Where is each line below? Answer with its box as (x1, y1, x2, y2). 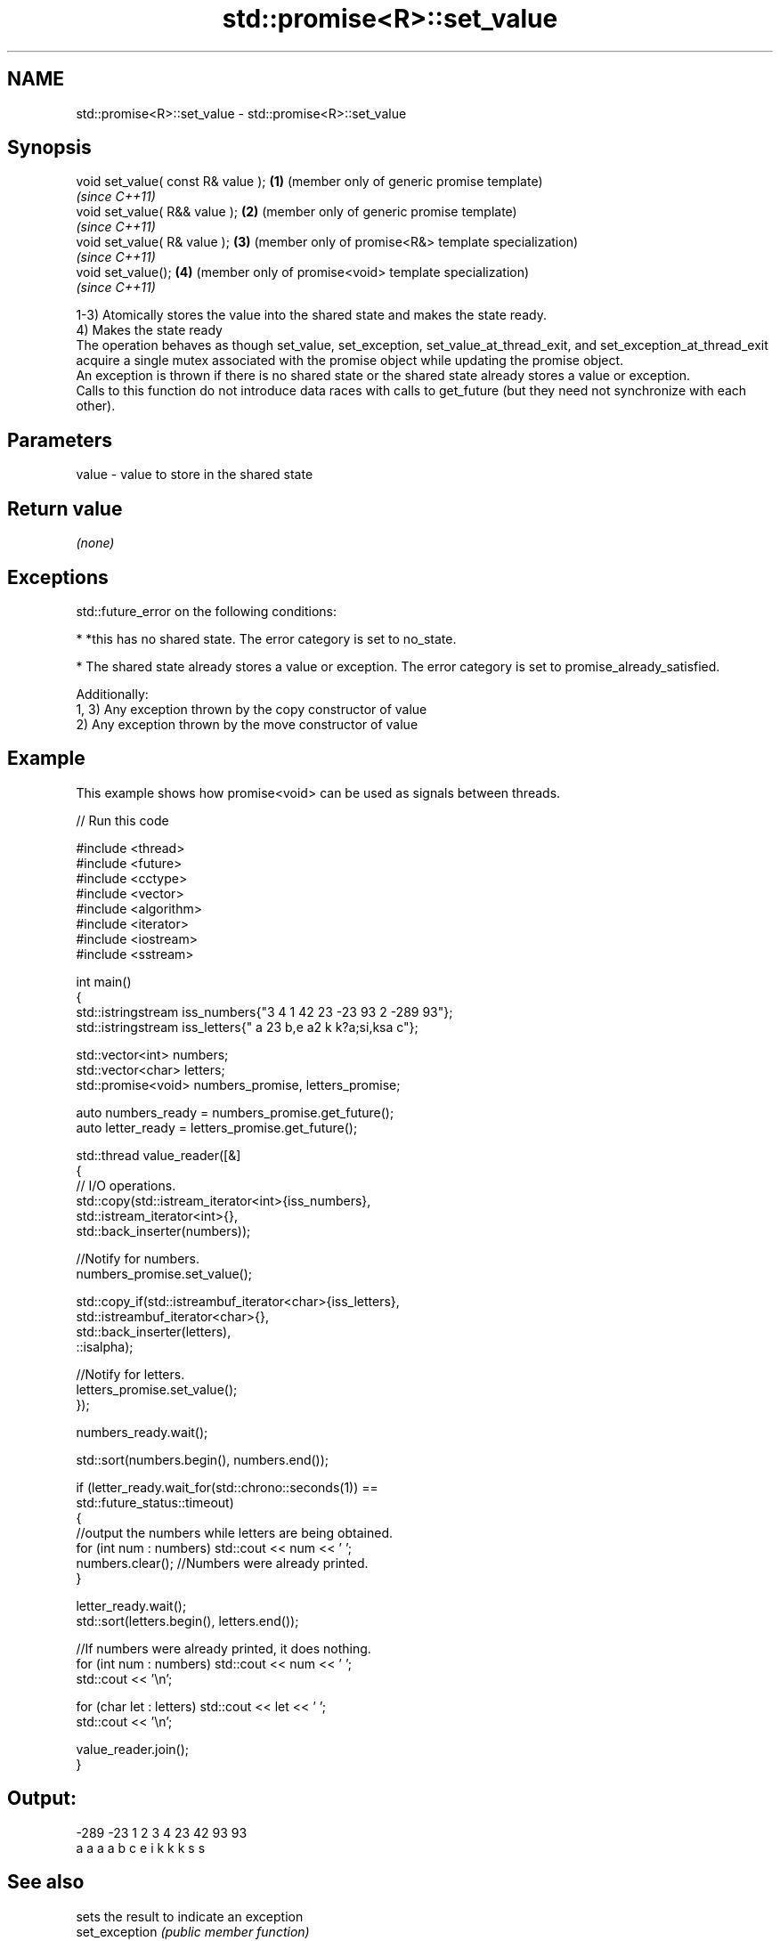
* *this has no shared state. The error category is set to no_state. (76, 630, 457, 646)
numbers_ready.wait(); (76, 1424, 208, 1440)
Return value (7, 497, 123, 520)
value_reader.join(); (76, 1741, 189, 1757)
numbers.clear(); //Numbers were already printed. (76, 1555, 369, 1571)
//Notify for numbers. (76, 1250, 199, 1266)
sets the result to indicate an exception (76, 1908, 304, 1924)
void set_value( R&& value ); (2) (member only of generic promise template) (76, 204, 517, 220)
